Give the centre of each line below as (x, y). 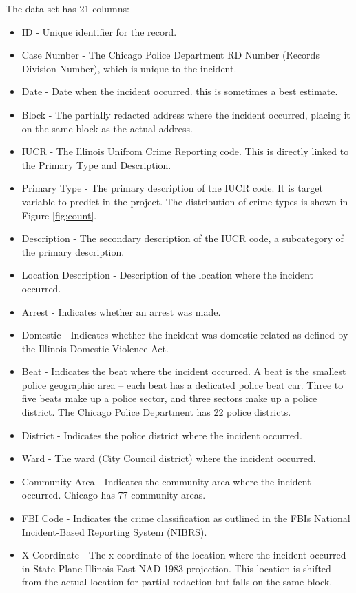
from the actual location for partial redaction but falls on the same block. (177, 582)
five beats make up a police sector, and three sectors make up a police (169, 398)
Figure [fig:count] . (59, 215)
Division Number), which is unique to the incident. (129, 68)
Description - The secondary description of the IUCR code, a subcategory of (182, 238)
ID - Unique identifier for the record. (99, 31)
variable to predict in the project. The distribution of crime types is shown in (185, 201)
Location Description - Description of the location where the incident (167, 275)
